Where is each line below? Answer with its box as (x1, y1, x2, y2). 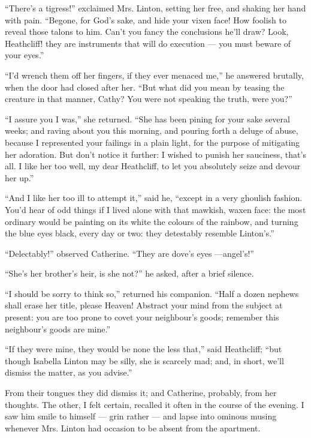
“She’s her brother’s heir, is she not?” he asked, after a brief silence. (5, 267, 254, 280)
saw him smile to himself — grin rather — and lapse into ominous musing (5, 410, 277, 422)
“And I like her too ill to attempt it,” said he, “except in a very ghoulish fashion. (5, 191, 303, 204)
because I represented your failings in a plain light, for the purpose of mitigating (5, 136, 300, 148)
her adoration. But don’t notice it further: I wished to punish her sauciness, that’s (5, 148, 306, 160)
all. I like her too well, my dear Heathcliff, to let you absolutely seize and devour (5, 160, 301, 172)
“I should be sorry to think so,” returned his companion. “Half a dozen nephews (5, 287, 299, 299)
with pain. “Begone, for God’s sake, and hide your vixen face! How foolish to (5, 13, 287, 26)
